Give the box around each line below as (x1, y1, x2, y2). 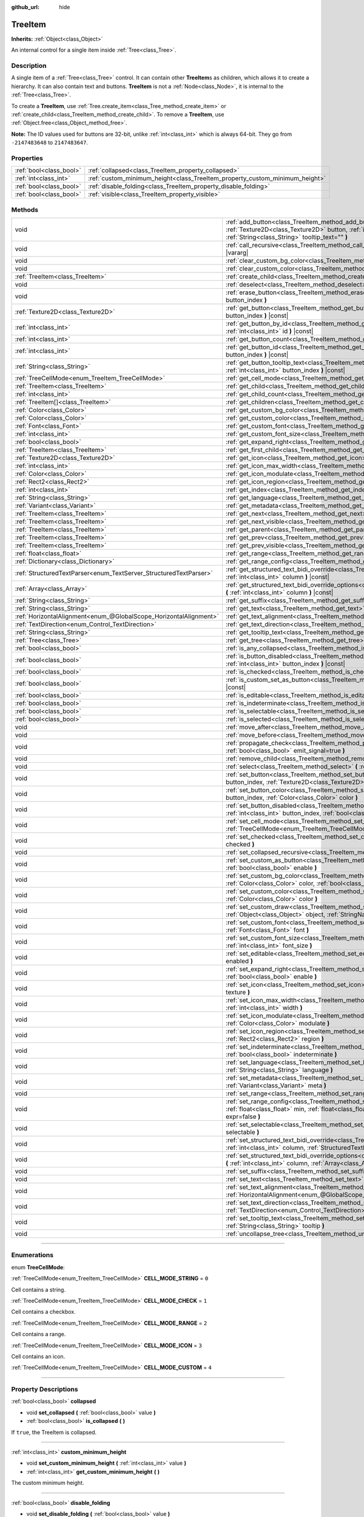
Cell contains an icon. (11, 1353, 66, 1360)
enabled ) (225, 957, 253, 965)
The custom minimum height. (11, 1479, 84, 1487)
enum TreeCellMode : (11, 1263, 65, 1271)
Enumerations (11, 1251, 54, 1259)
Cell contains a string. (11, 1286, 66, 1293)
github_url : (11, 4, 39, 10)
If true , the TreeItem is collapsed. (11, 1428, 97, 1436)
